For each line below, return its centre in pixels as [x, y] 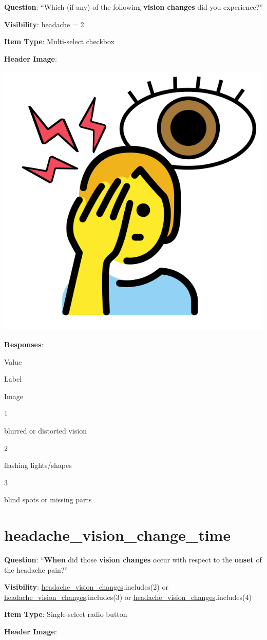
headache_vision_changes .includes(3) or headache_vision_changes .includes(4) [128, 597]
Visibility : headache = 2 [44, 24]
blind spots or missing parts [48, 500]
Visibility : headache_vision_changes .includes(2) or [86, 587]
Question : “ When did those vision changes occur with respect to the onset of [133, 560]
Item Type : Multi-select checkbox [59, 41]
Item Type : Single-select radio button [66, 614]
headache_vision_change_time [118, 535]
